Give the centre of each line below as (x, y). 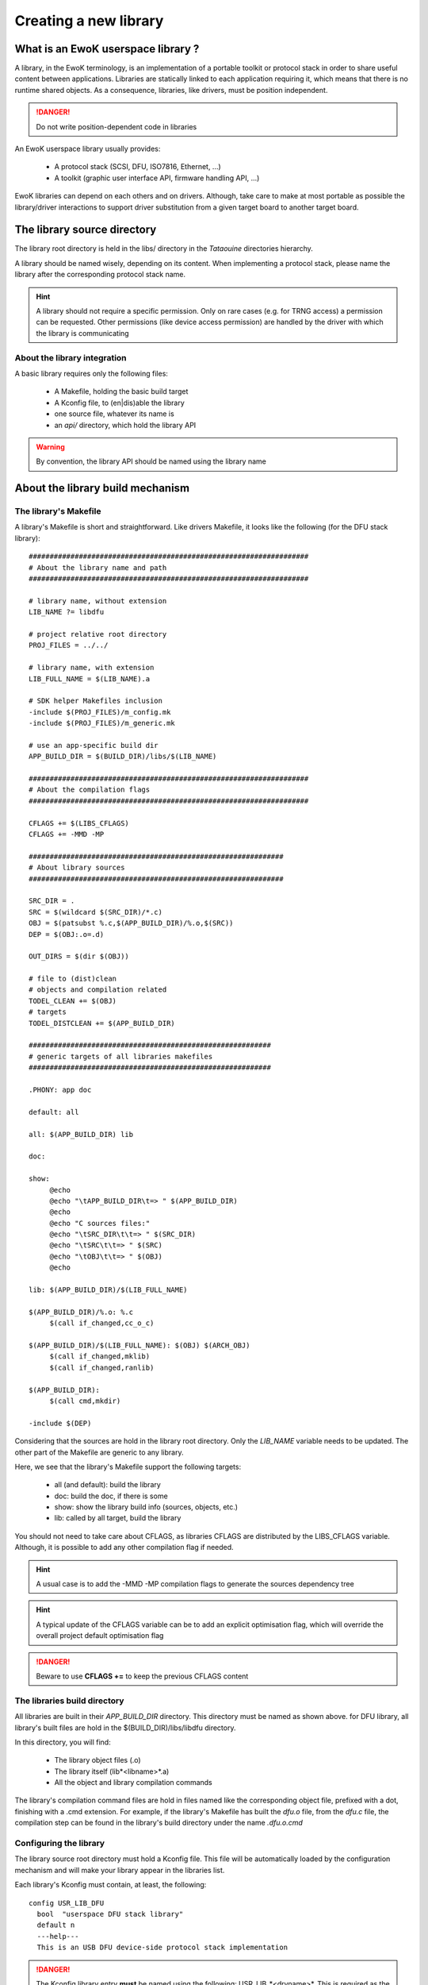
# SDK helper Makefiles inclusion (96, 701)
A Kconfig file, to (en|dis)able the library (120, 403)
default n (56, 1925)
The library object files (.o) (98, 1760)
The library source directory (86, 230)
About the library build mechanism (102, 488)
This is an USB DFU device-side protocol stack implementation (162, 1948)
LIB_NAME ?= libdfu (67, 612)
